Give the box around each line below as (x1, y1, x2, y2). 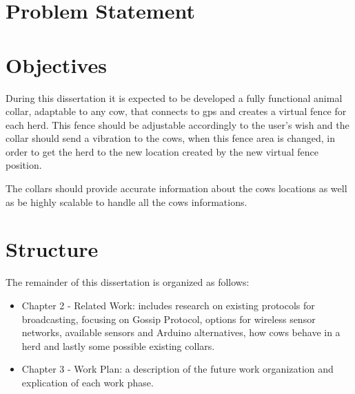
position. (6, 158, 42, 172)
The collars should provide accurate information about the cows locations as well (6, 181, 347, 196)
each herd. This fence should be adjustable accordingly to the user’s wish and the (6, 117, 349, 132)
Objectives (6, 50, 107, 79)
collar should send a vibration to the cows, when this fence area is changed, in (6, 131, 336, 145)
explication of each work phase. (21, 375, 154, 389)
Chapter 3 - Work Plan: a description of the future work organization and (21, 362, 334, 376)
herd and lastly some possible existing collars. (21, 338, 215, 353)
